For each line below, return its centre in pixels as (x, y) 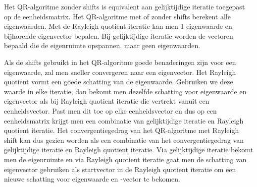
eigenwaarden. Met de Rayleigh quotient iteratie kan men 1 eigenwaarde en (118, 26)
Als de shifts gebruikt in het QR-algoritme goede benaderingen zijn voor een (120, 62)
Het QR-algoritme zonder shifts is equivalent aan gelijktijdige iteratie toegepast (125, 6)
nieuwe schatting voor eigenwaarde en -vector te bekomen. (92, 179)
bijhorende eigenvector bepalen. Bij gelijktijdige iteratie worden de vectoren (119, 35)
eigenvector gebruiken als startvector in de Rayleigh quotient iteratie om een (120, 169)
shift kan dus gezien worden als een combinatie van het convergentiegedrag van (124, 140)
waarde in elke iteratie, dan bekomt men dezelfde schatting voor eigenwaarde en (125, 91)
